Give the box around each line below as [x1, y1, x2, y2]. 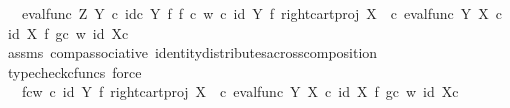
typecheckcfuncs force [7, 61, 142, 82]
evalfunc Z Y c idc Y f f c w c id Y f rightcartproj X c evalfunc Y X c [21, 3, 503, 23]
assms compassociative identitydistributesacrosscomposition [7, 42, 378, 63]
